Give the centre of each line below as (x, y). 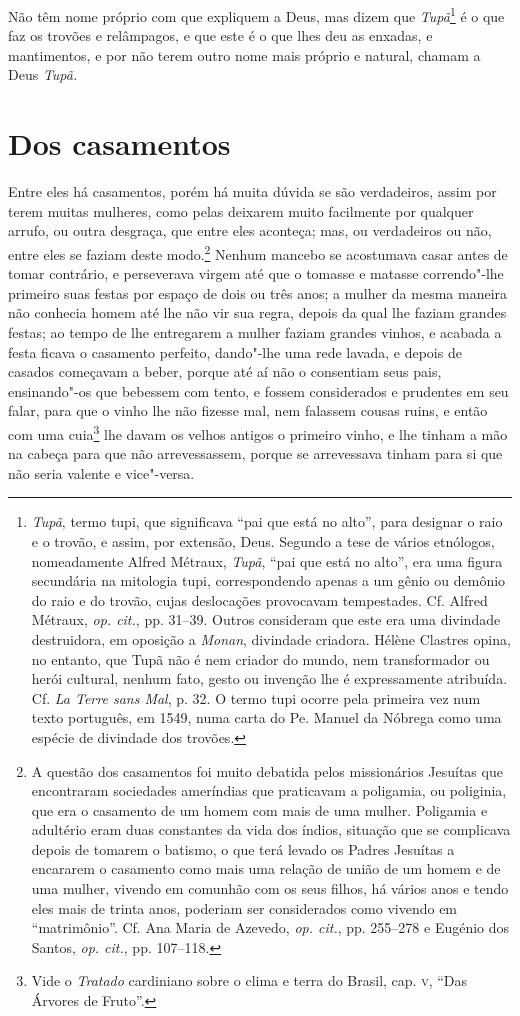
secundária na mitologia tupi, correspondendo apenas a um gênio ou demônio (268, 580)
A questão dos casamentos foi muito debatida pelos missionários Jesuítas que (267, 770)
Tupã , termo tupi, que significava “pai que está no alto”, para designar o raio (267, 521)
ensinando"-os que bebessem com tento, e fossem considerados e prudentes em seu (258, 390)
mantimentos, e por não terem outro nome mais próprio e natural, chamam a (244, 54)
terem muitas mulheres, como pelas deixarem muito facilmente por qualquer (241, 210)
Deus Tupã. (43, 74)
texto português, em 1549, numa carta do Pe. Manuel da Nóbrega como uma (266, 717)
